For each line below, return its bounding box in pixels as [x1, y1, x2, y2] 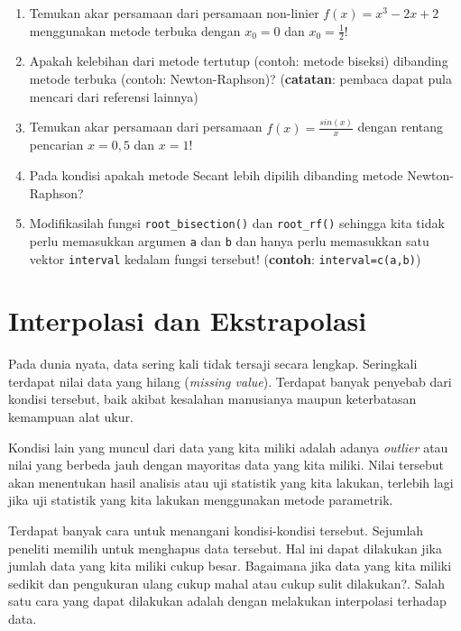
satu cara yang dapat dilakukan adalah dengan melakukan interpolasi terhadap [8, 591, 447, 610]
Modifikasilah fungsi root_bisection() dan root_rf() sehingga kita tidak [29, 214, 445, 233]
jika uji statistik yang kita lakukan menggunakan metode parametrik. [8, 490, 393, 509]
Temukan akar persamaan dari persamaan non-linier [29, 4, 319, 22]
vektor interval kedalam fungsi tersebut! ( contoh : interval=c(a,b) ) [29, 249, 421, 268]
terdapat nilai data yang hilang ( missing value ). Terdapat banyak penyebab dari [8, 371, 452, 390]
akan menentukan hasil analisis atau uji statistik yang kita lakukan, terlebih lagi [8, 472, 454, 491]
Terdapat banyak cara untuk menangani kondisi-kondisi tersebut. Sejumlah [8, 521, 424, 540]
